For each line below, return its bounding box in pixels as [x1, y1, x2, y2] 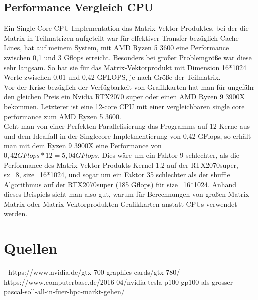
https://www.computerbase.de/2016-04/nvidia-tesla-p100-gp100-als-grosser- [4, 276, 235, 287]
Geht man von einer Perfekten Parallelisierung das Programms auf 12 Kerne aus [4, 121, 250, 131]
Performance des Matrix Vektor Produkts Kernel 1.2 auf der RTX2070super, [4, 159, 238, 170]
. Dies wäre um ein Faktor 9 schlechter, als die [98, 150, 240, 160]
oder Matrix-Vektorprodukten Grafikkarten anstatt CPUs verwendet [27, 198, 237, 209]
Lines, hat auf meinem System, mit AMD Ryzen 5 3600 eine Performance [4, 42, 229, 53]
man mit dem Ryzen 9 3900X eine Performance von [4, 140, 162, 150]
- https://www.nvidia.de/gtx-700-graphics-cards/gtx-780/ [4, 267, 180, 277]
